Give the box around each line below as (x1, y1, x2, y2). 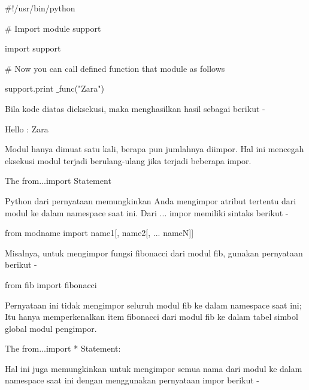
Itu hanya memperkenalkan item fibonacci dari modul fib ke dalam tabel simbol (5, 310, 298, 323)
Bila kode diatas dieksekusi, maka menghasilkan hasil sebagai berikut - (5, 102, 265, 114)
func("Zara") (59, 82, 104, 95)
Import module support (14, 22, 101, 34)
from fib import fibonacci (5, 278, 97, 291)
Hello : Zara (5, 122, 49, 135)
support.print (5, 82, 54, 95)
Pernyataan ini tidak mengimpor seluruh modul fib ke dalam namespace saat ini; (5, 298, 302, 311)
